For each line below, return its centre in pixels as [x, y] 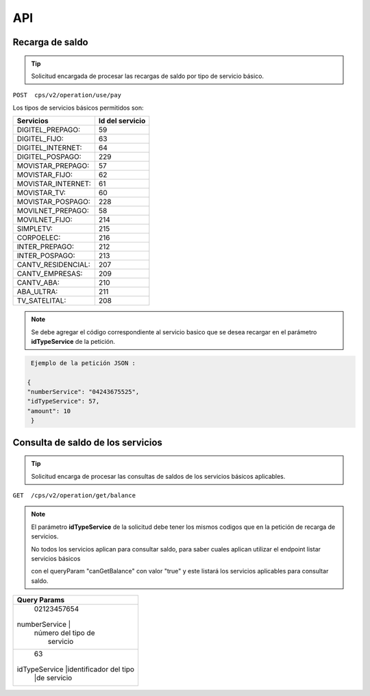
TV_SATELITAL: [41, 301]
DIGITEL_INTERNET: [49, 148]
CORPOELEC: [39, 238]
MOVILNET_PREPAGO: [53, 211]
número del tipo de [64, 633]
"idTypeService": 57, [63, 401]
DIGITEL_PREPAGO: [49, 130]
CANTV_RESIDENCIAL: [53, 265]
